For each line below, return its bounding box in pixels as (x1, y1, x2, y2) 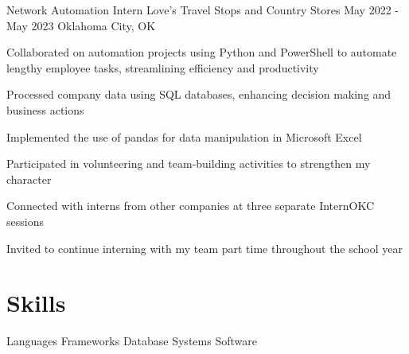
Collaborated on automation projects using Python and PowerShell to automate (6, 44, 397, 60)
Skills (6, 286, 66, 319)
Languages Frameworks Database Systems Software (6, 333, 257, 349)
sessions (6, 212, 44, 229)
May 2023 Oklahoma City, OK (6, 17, 156, 33)
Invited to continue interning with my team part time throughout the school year (6, 239, 403, 256)
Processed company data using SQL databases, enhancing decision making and (6, 86, 391, 103)
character (6, 170, 52, 187)
